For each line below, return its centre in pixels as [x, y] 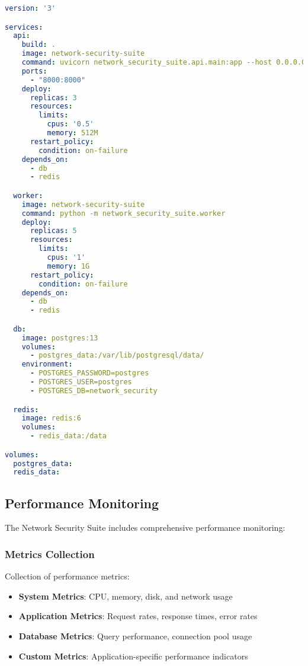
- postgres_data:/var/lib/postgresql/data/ [117, 356]
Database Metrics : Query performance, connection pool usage [135, 636]
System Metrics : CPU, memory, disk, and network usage [126, 596]
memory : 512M [73, 133]
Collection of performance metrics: [67, 576]
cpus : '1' [66, 258]
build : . [38, 45]
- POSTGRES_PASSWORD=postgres [89, 373]
